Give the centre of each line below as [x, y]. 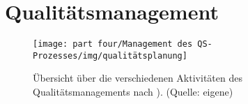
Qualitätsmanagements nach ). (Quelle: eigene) [133, 92]
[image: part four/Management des [113, 44]
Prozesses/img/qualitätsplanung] [110, 55]
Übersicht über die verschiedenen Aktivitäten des [138, 78]
